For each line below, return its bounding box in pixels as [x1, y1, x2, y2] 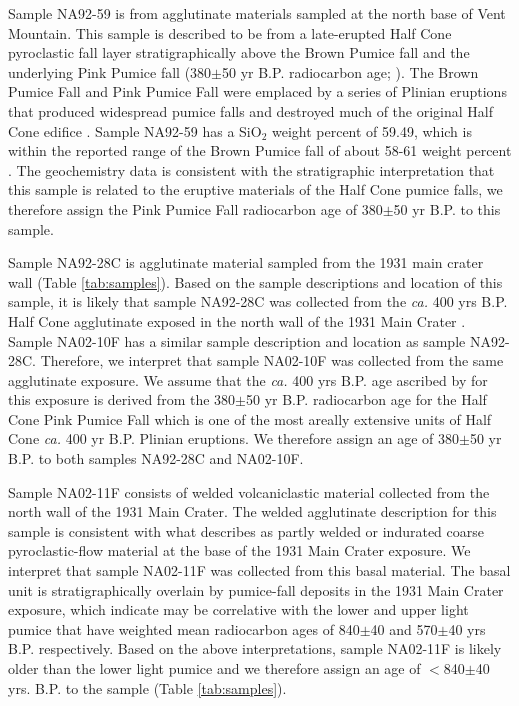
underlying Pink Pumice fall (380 [8, 61, 212, 82]
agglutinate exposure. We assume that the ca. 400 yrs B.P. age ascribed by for [8, 369, 488, 390]
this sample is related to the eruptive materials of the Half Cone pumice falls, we [8, 179, 503, 200]
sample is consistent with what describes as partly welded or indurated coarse [8, 520, 484, 541]
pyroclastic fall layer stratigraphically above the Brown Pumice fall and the [8, 42, 470, 63]
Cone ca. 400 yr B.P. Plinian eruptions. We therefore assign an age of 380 [8, 428, 460, 449]
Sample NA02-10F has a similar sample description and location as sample [8, 330, 466, 351]
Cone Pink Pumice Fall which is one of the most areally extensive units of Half [8, 408, 492, 429]
